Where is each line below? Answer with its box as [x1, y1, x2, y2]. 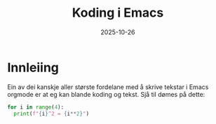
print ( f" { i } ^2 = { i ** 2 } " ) [13, 110, 90, 117]
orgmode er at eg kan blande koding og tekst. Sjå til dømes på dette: [7, 90, 205, 98]
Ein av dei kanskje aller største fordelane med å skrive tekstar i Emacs [7, 82, 209, 91]
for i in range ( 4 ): [7, 103, 65, 111]
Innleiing [7, 59, 60, 75]
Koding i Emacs [72, 5, 164, 21]
